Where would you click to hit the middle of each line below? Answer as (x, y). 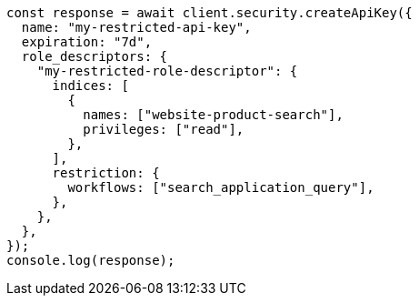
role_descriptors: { (95, 56)
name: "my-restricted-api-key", (136, 27)
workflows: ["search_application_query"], (221, 187)
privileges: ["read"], (164, 129)
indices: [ (90, 86)
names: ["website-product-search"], (213, 115)
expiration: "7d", (87, 42)
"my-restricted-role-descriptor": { (167, 71)
